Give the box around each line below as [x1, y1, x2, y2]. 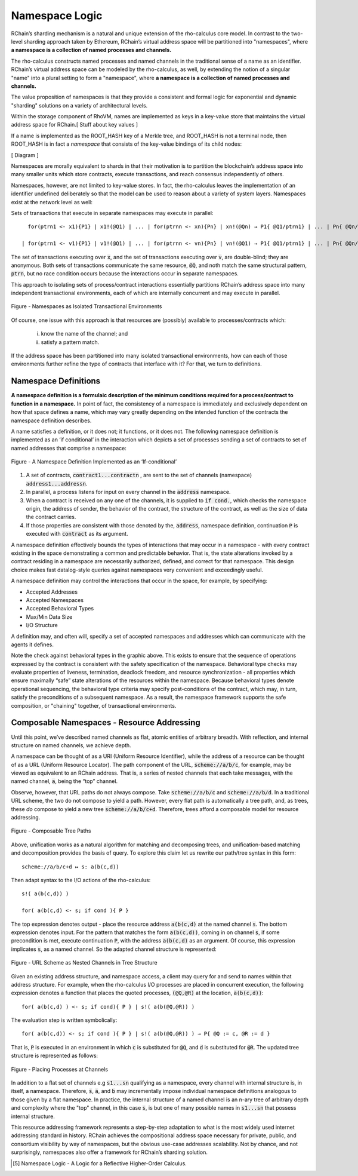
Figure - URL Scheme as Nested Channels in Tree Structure [11, 959, 158, 966]
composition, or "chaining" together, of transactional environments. [11, 702, 177, 709]
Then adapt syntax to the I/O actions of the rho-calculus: [11, 877, 151, 883]
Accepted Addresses [26, 588, 78, 595]
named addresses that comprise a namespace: [11, 444, 126, 452]
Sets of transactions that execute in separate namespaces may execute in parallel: [11, 209, 214, 216]
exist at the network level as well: [11, 198, 92, 205]
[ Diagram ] [11, 151, 39, 158]
